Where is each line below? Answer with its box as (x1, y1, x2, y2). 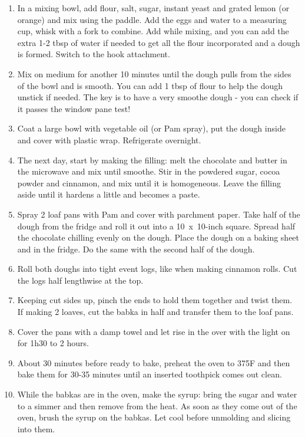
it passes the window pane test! (17, 102, 131, 114)
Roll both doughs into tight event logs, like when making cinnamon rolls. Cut (17, 262, 297, 275)
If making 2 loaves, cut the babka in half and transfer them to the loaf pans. (17, 305, 294, 318)
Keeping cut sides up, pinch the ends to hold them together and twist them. (17, 294, 293, 306)
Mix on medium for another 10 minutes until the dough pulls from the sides (17, 67, 291, 80)
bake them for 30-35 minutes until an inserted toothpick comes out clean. (17, 368, 282, 380)
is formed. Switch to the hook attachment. (17, 48, 170, 60)
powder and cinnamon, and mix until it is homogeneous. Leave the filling (17, 176, 281, 189)
